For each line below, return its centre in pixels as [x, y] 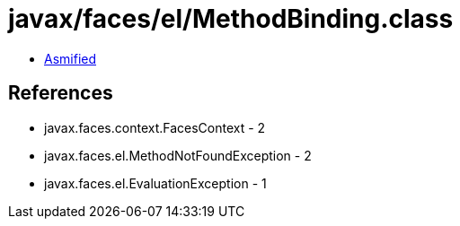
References [61, 93]
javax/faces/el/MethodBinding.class [231, 19]
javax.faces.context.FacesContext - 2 [155, 127]
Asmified [71, 58]
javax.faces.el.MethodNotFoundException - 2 [178, 155]
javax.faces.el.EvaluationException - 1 [155, 183]
